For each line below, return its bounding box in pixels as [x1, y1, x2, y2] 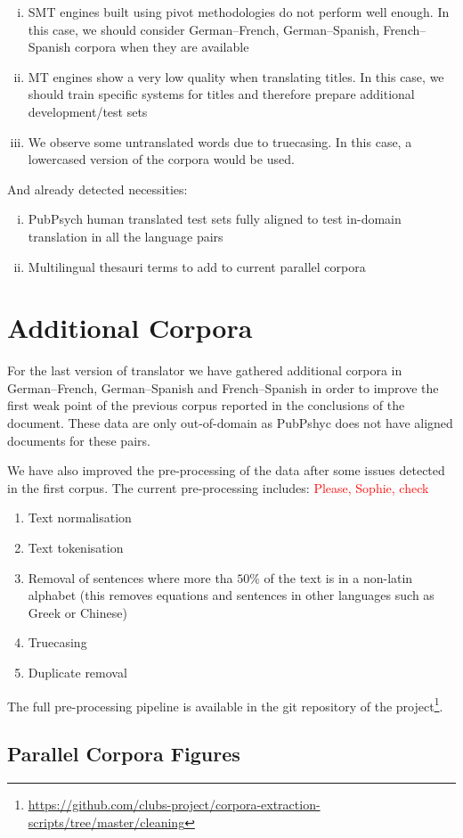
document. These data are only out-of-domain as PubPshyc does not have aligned [7, 414, 453, 432]
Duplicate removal [28, 662, 127, 681]
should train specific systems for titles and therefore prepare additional [28, 85, 415, 103]
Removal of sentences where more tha [28, 568, 233, 587]
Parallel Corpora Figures [7, 740, 240, 768]
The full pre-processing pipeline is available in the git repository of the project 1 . [7, 694, 443, 715]
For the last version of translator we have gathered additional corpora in [7, 361, 402, 380]
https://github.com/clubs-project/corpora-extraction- [28, 795, 321, 814]
